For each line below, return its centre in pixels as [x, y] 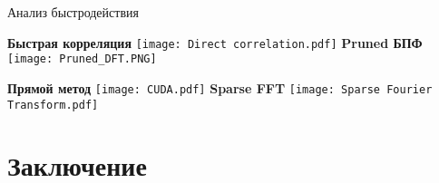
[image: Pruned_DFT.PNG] [82, 59]
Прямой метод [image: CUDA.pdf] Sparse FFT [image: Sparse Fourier [220, 87]
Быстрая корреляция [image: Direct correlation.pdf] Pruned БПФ [215, 42]
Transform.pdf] [53, 105]
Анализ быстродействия [73, 12]
